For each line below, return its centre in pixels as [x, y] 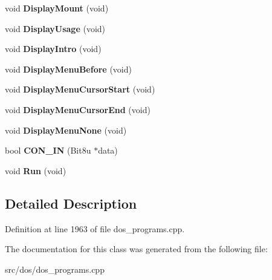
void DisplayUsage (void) [55, 28]
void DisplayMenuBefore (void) [68, 69]
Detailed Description [71, 203]
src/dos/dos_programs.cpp [55, 269]
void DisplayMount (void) [57, 8]
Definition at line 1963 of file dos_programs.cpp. [95, 228]
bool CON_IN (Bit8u [48, 150]
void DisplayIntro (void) [53, 49]
